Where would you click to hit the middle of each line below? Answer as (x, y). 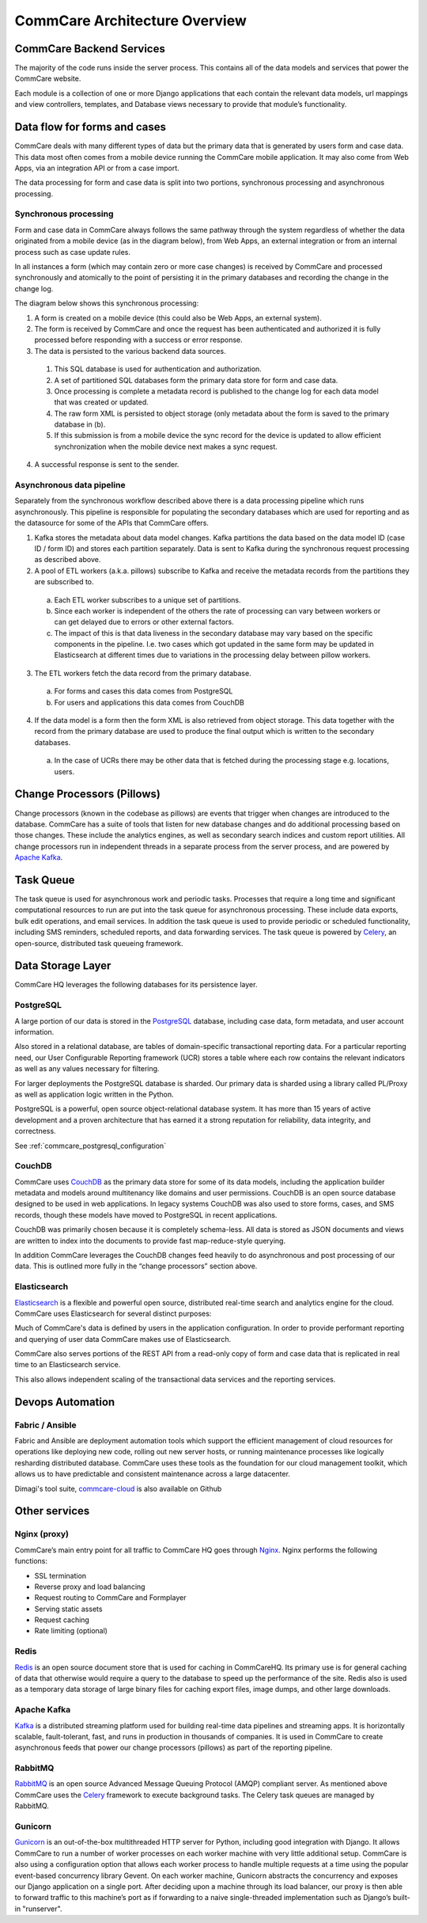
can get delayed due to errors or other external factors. (144, 622)
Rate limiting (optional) (71, 1631)
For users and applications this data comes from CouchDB (149, 702)
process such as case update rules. (72, 252)
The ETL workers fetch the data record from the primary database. (143, 673)
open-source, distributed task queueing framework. (99, 943)
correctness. (35, 1131)
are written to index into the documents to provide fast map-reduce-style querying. (150, 1241)
